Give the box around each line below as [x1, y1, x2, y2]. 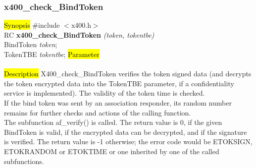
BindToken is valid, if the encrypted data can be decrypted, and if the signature [4, 126, 247, 137]
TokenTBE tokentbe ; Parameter [4, 49, 100, 59]
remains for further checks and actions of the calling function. [4, 107, 191, 117]
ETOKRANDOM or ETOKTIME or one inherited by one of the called [4, 146, 219, 156]
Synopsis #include [4, 20, 60, 30]
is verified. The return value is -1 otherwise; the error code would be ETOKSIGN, [4, 136, 253, 147]
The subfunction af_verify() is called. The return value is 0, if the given [4, 117, 222, 127]
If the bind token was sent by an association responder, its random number [4, 97, 232, 108]
